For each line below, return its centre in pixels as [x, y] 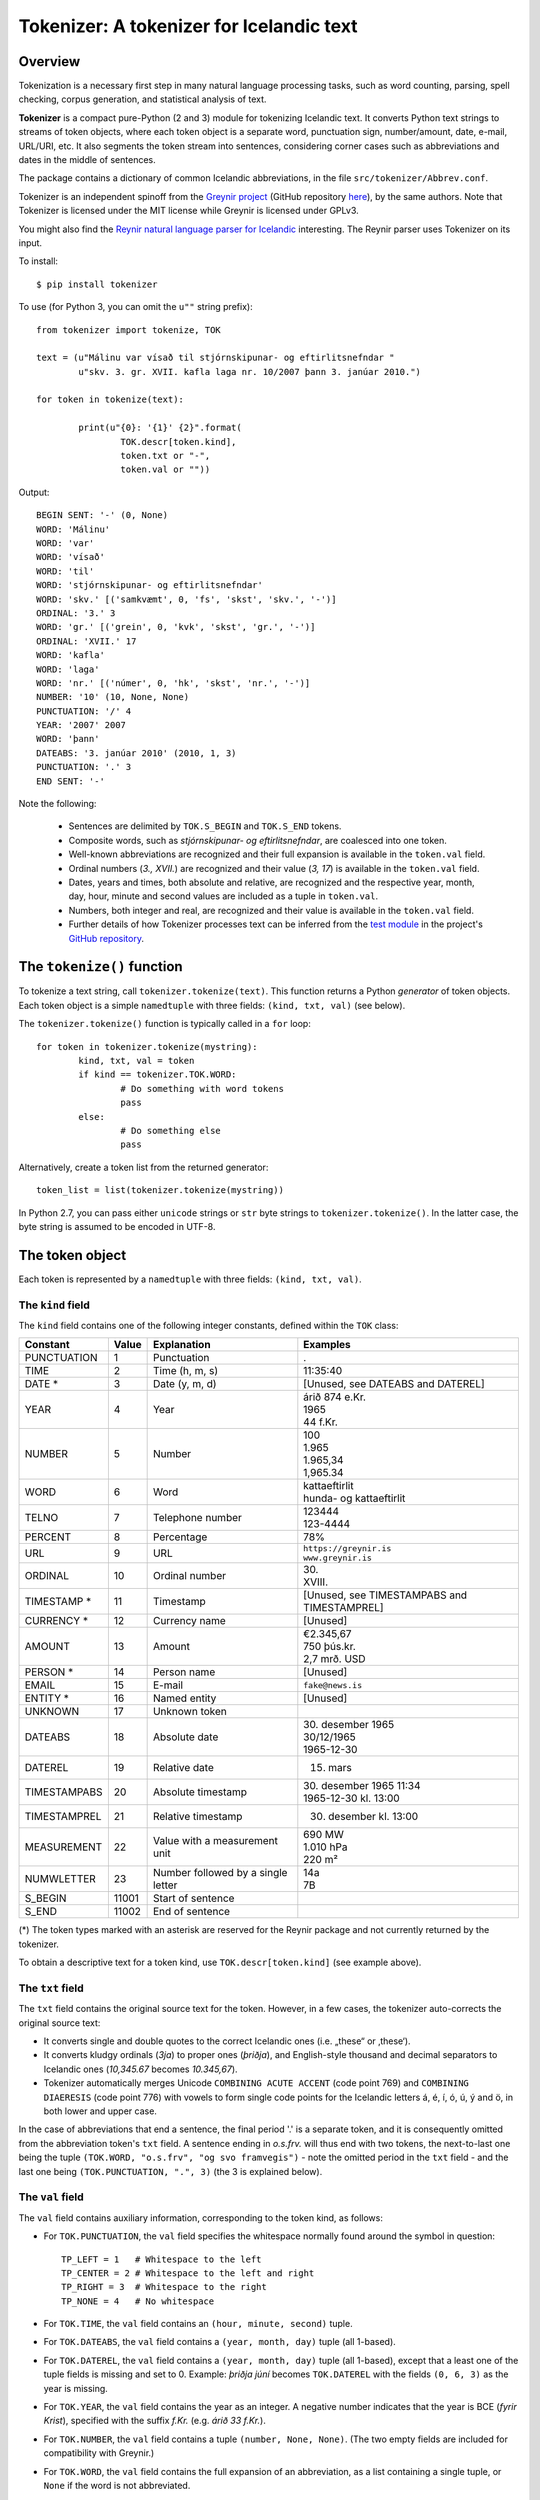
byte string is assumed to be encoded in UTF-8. [117, 1226]
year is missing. [76, 2388]
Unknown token [189, 1712]
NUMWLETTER [60, 1879]
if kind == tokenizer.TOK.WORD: [157, 1074]
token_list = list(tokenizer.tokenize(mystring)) [160, 1190]
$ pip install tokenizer [97, 284]
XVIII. [316, 1582]
